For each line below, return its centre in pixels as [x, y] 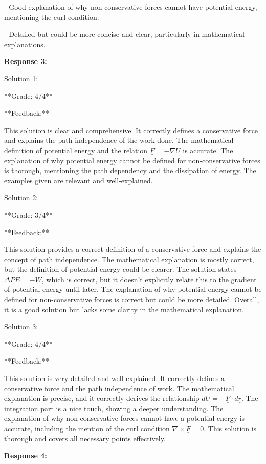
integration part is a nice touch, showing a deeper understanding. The [114, 408]
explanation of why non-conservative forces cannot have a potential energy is [125, 418]
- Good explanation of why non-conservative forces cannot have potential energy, [131, 7]
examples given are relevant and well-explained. [79, 180]
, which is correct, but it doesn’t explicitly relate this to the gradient [149, 279]
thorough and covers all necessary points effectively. [85, 438]
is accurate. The [208, 150]
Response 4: [26, 456]
